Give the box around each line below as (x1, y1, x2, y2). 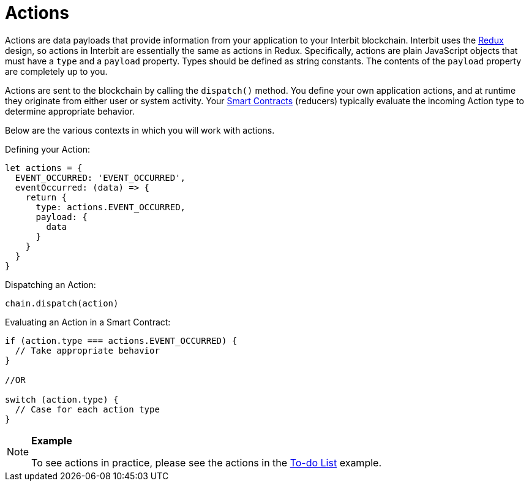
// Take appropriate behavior (15, 345, 160, 355)
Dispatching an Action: (5, 279, 96, 290)
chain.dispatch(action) (5, 298, 119, 308)
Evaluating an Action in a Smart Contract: (5, 316, 171, 327)
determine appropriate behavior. (5, 105, 135, 116)
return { (25, 192, 67, 202)
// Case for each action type (15, 404, 160, 414)
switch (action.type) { (5, 394, 119, 404)
